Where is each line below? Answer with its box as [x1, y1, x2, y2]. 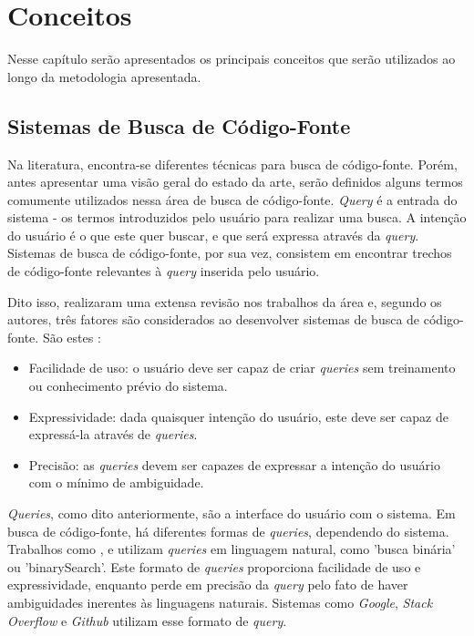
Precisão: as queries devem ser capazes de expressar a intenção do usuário [28, 455, 440, 474]
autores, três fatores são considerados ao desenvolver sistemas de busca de [7, 310, 420, 329]
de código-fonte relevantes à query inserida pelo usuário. [7, 262, 320, 281]
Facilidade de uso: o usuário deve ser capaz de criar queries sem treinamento [28, 358, 456, 377]
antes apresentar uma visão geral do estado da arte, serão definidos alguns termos [7, 172, 463, 191]
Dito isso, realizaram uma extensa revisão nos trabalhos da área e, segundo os [7, 292, 442, 311]
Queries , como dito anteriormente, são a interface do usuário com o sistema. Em [7, 504, 456, 523]
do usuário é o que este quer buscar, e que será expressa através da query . [7, 225, 419, 244]
